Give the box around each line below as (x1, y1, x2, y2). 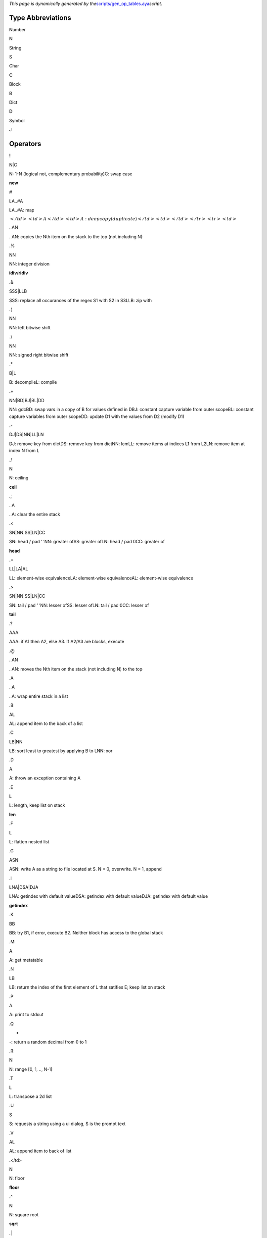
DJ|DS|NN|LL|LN (9, 431, 44, 438)
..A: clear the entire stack (9, 511, 60, 517)
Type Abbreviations (9, 13, 71, 22)
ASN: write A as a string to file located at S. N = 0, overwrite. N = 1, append (9, 866, 162, 872)
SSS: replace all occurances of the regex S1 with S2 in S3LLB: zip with (9, 297, 152, 303)
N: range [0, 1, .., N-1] (9, 1066, 53, 1072)
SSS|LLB (9, 288, 27, 294)
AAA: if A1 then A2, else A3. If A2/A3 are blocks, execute (9, 639, 125, 645)
